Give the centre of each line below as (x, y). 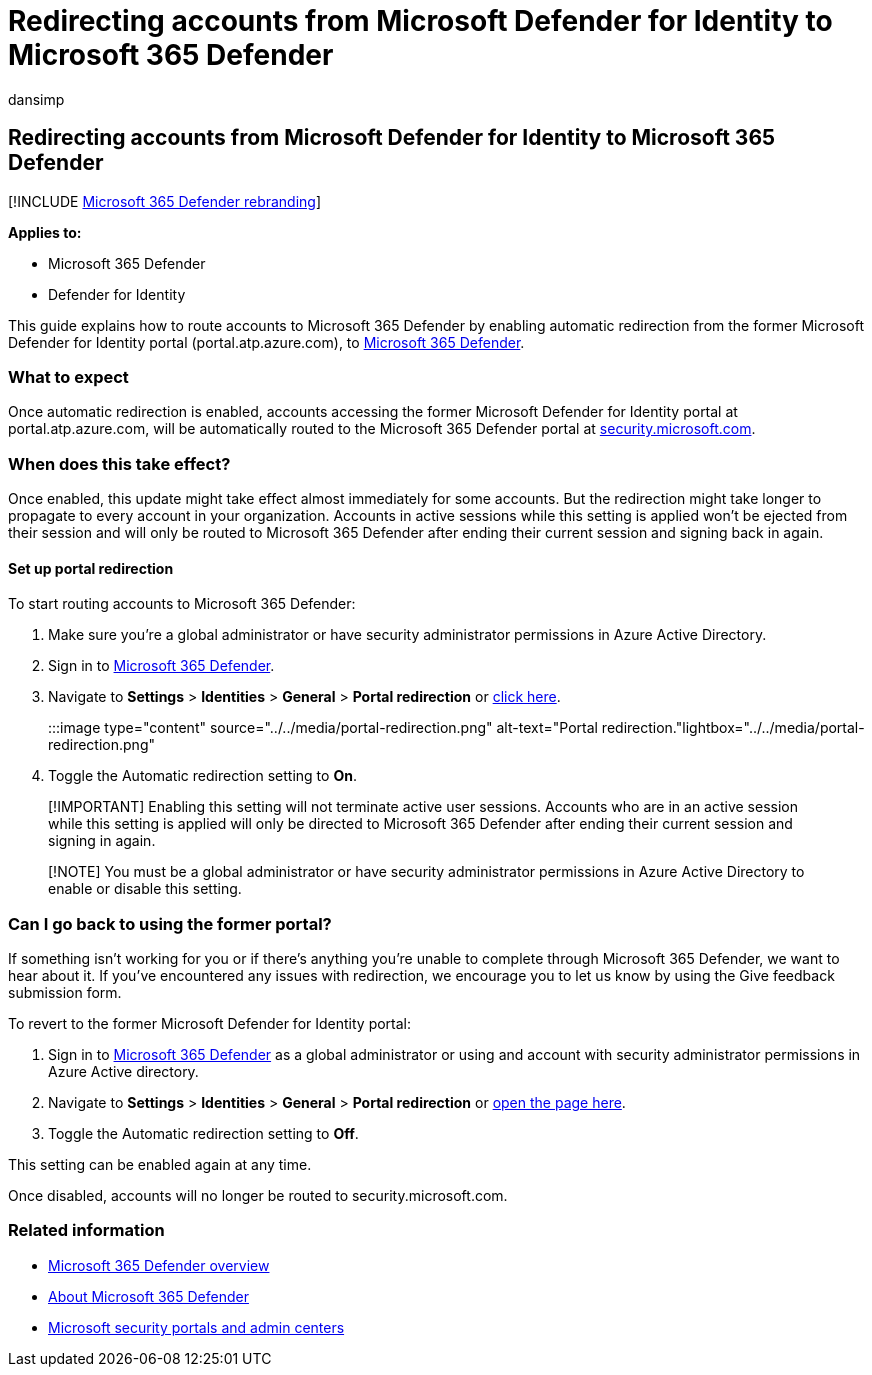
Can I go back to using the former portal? (170, 923)
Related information (86, 1230)
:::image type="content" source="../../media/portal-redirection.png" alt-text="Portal (323, 728)
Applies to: (45, 232)
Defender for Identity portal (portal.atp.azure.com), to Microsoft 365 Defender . (266, 342)
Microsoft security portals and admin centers (196, 1327)
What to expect (68, 376)
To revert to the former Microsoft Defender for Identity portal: (210, 1024)
